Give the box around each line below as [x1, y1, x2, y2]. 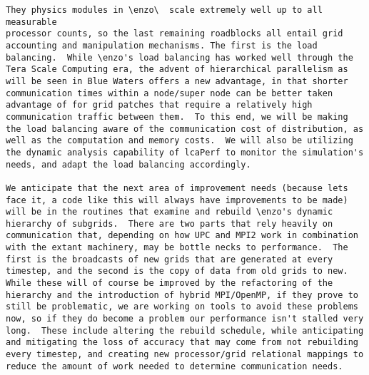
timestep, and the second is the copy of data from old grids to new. [6, 266, 348, 277]
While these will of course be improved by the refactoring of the [6, 278, 333, 289]
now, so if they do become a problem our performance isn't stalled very [6, 314, 364, 324]
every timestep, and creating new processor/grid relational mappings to [6, 349, 364, 360]
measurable [6, 16, 57, 27]
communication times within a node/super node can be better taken [6, 88, 333, 98]
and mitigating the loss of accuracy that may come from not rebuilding [6, 337, 358, 348]
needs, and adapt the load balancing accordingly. [6, 159, 251, 170]
